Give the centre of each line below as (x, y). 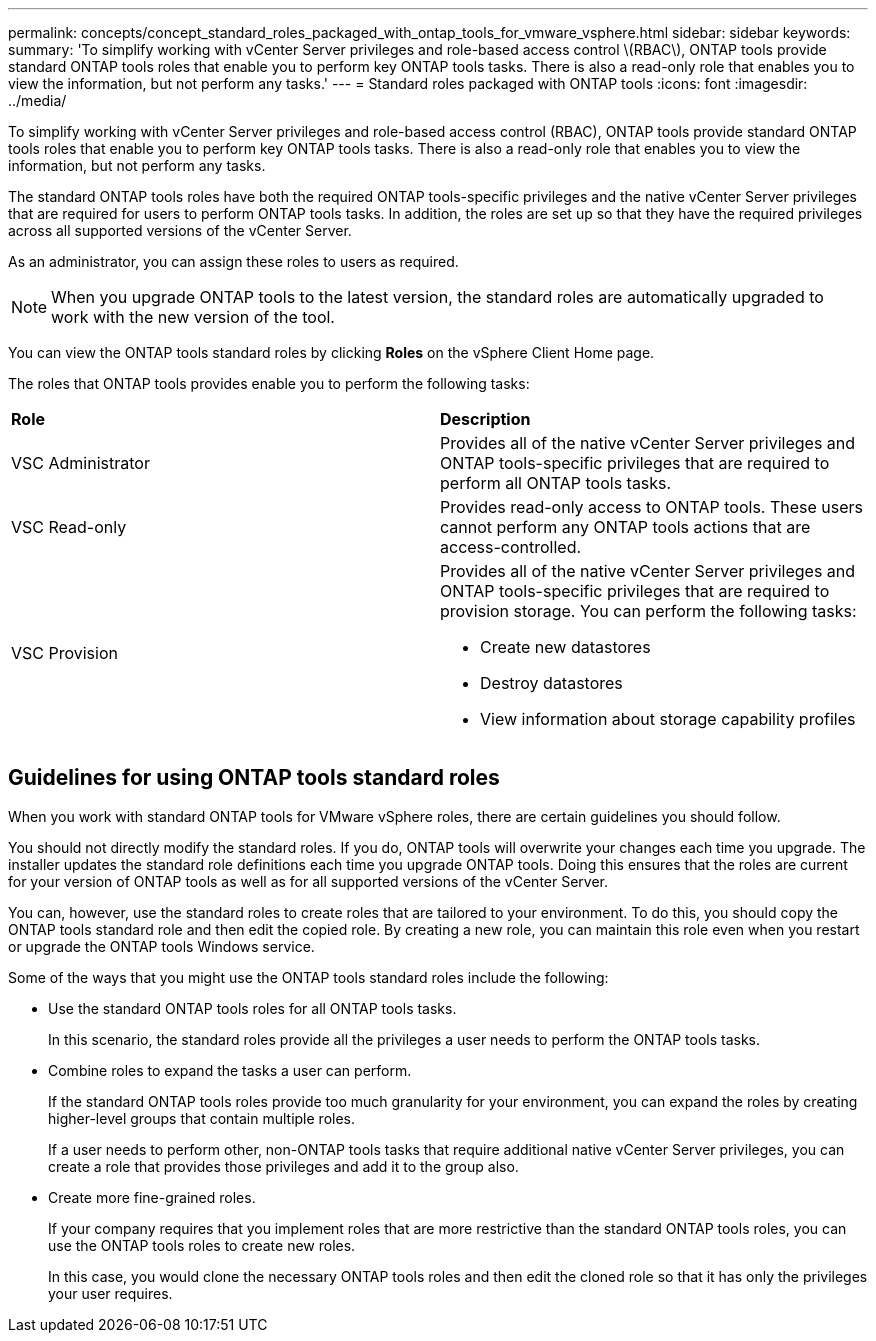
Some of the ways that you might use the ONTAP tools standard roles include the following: (308, 977)
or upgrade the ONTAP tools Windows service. (161, 946)
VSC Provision (64, 653)
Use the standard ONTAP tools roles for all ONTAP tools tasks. (252, 1008)
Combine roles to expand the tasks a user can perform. (230, 1070)
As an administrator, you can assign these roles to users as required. (233, 261)
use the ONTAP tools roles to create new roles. (202, 1245)
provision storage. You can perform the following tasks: (648, 611)
